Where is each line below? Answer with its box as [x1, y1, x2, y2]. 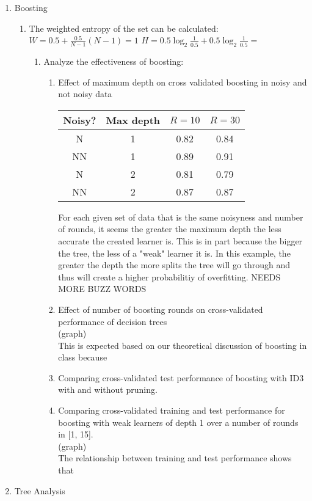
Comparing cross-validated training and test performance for [58, 404, 285, 417]
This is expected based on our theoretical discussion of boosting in [58, 338, 307, 351]
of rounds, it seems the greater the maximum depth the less [58, 222, 281, 235]
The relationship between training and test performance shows [58, 452, 292, 464]
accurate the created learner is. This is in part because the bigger [58, 234, 303, 247]
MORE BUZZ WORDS [58, 282, 147, 295]
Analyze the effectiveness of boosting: [43, 54, 184, 67]
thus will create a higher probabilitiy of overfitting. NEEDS [58, 270, 281, 283]
